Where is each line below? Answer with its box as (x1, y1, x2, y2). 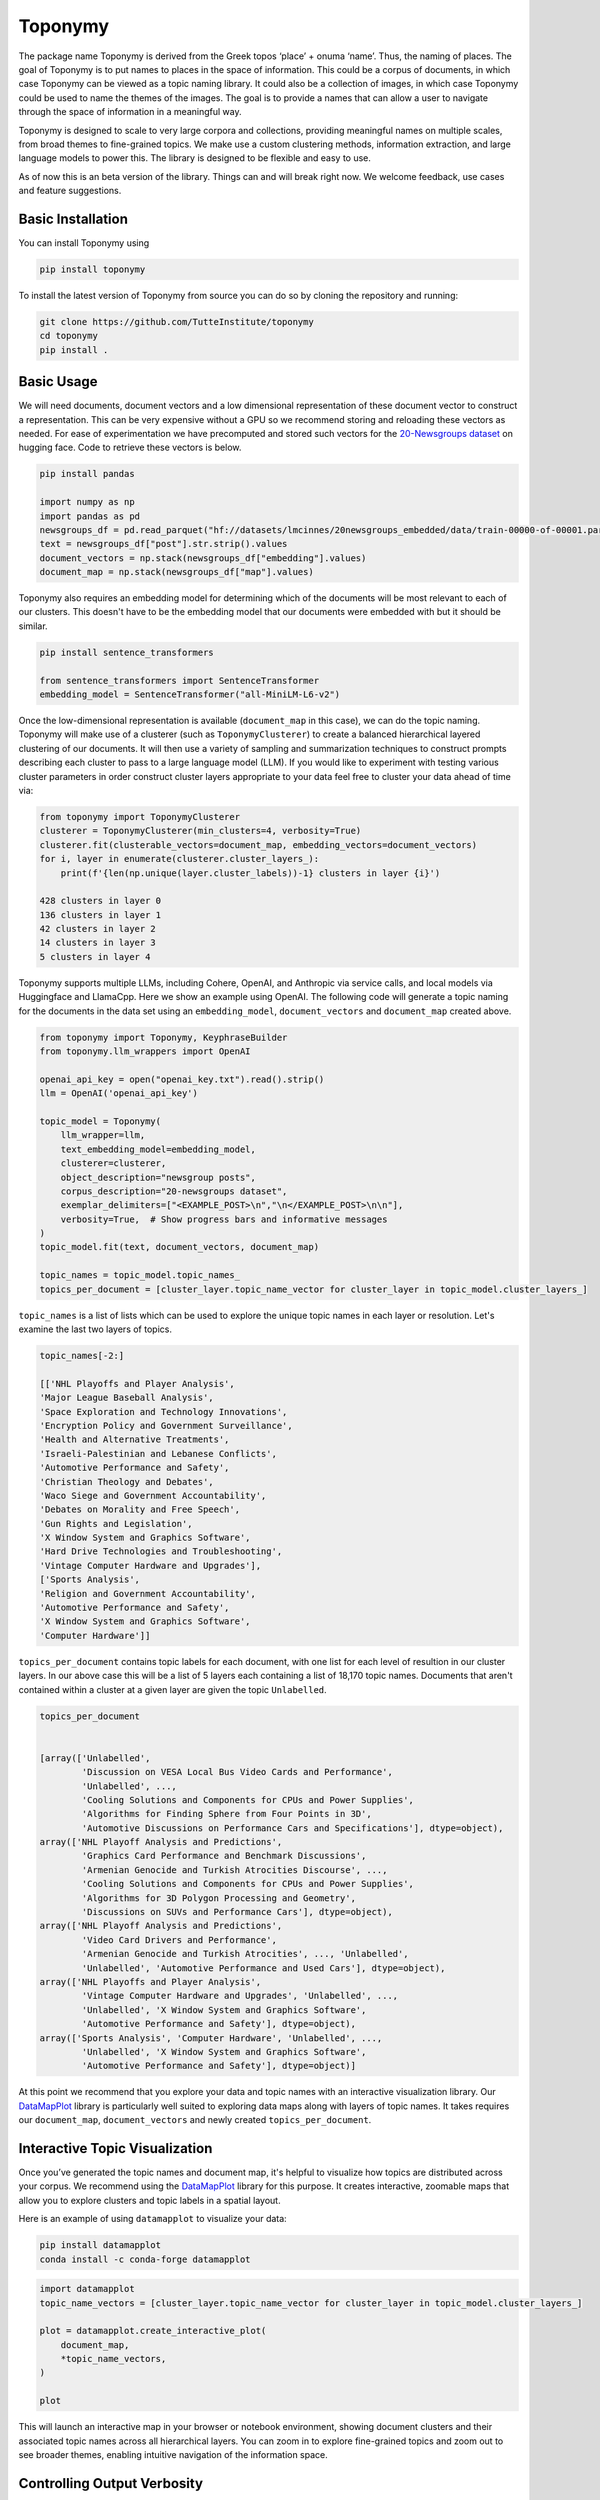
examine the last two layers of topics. (18, 1323, 172, 1335)
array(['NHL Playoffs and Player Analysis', (39, 1976, 262, 1987)
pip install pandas (39, 468, 135, 480)
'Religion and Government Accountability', (39, 1588, 257, 1599)
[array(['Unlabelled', (39, 1752, 151, 1764)
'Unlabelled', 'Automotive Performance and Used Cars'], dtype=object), (81, 1962, 446, 1974)
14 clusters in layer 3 (39, 937, 157, 949)
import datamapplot (39, 2283, 135, 2295)
